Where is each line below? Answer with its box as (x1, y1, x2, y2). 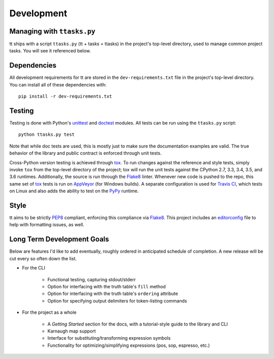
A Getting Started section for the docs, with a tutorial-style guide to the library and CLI (47, 321, 228, 327)
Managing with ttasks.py (9, 27, 96, 36)
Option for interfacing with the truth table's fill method (47, 283, 166, 289)
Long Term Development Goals (9, 235, 109, 244)
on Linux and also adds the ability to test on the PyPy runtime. (9, 188, 139, 194)
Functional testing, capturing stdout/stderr (47, 276, 136, 282)
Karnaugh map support (47, 328, 96, 334)
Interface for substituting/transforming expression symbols (47, 335, 171, 341)
